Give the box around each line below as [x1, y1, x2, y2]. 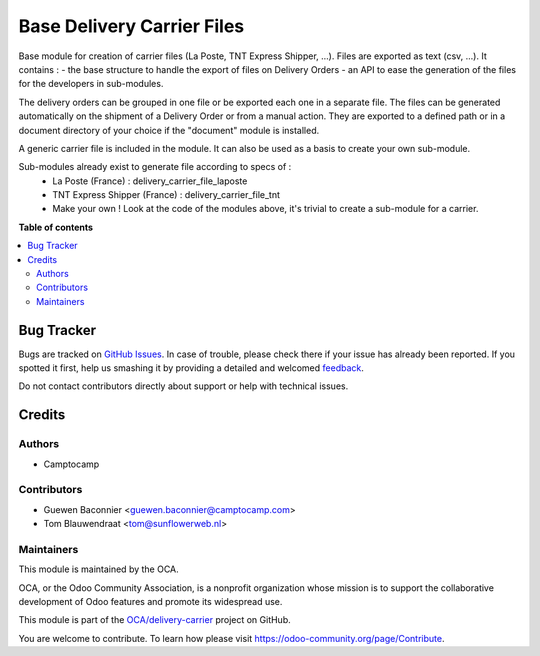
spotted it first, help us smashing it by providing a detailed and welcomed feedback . [18, 362, 365, 374]
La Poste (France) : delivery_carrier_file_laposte [52, 175, 248, 187]
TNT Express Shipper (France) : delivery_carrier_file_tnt [52, 189, 280, 201]
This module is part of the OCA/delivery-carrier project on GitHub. [18, 614, 292, 626]
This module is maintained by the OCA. [18, 563, 179, 575]
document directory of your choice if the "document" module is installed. [18, 124, 320, 136]
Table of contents [18, 221, 94, 233]
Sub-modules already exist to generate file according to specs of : [18, 161, 292, 173]
